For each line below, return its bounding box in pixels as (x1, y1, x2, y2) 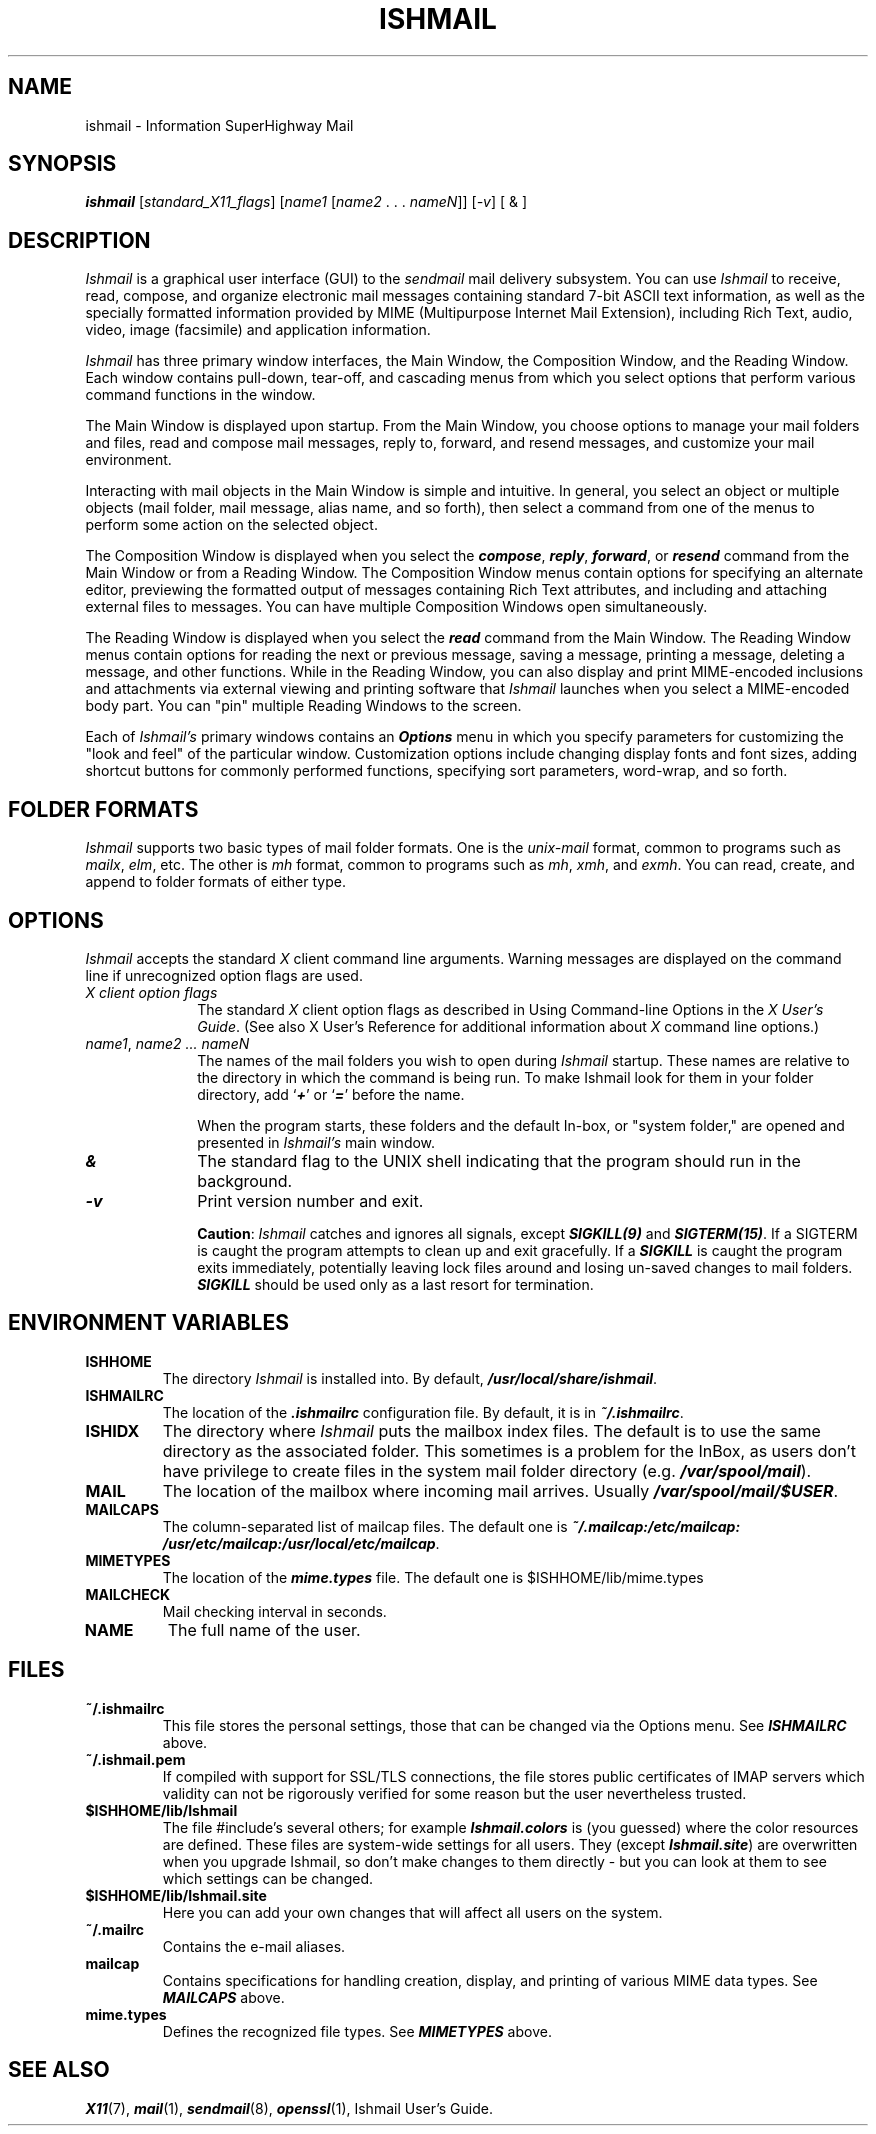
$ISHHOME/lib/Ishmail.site (85, 1886, 267, 1904)
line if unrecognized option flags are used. (85, 966, 363, 984)
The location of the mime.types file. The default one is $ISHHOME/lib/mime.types (162, 1568, 704, 1586)
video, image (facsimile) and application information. (85, 321, 431, 339)
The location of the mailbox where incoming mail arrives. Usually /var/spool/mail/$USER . (162, 1480, 839, 1501)
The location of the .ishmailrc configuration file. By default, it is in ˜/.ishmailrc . (162, 1403, 684, 1421)
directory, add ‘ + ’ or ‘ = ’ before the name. (197, 1085, 465, 1103)
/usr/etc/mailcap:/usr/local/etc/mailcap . (162, 1534, 440, 1552)
